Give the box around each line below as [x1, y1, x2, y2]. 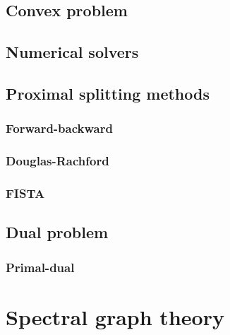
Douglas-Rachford [6, 152, 109, 170]
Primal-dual [6, 258, 75, 276]
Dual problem [6, 221, 109, 243]
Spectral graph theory [6, 302, 224, 331]
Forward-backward [6, 119, 113, 137]
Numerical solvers [6, 41, 139, 63]
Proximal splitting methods [6, 82, 210, 104]
